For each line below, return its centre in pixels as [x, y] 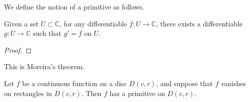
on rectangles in [28, 93]
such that [47, 33]
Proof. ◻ [18, 50]
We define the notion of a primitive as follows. [74, 6]
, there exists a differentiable [199, 23]
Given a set [21, 23]
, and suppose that [185, 83]
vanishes [233, 83]
